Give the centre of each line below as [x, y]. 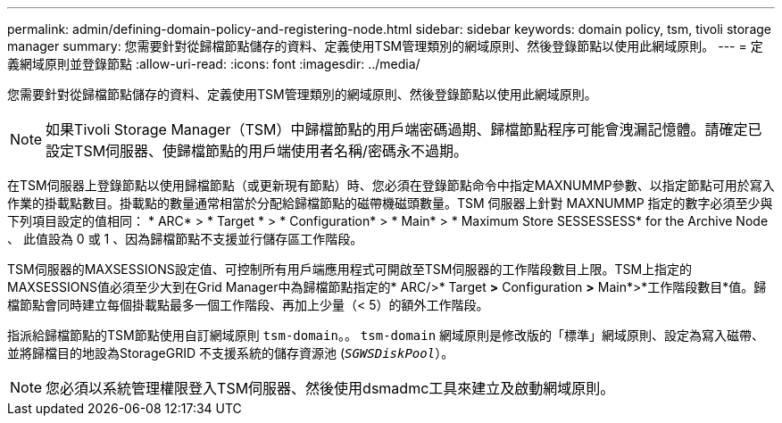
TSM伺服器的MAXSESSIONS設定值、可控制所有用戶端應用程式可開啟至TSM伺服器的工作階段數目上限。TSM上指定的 [350, 269]
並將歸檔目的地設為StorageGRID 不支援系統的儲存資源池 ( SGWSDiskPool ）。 [231, 353]
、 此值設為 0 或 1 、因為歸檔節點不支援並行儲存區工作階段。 [185, 239]
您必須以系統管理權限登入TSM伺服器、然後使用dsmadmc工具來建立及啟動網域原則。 [330, 388]
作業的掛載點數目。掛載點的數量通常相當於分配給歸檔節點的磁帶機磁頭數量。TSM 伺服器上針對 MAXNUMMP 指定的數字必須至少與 [390, 203]
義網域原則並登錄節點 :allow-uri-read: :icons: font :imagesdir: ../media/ [214, 64]
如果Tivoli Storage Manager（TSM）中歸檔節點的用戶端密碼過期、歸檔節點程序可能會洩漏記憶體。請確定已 [404, 129]
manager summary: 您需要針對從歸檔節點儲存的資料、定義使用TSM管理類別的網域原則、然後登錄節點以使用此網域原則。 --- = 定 [385, 46]
